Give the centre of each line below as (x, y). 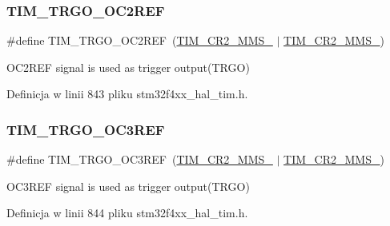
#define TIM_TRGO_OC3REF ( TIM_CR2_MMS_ (140, 159)
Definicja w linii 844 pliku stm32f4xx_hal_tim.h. (127, 213)
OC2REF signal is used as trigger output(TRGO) (128, 67)
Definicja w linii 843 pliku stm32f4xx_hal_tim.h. (127, 94)
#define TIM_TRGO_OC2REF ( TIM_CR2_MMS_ (140, 40)
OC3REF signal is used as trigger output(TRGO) (128, 186)
